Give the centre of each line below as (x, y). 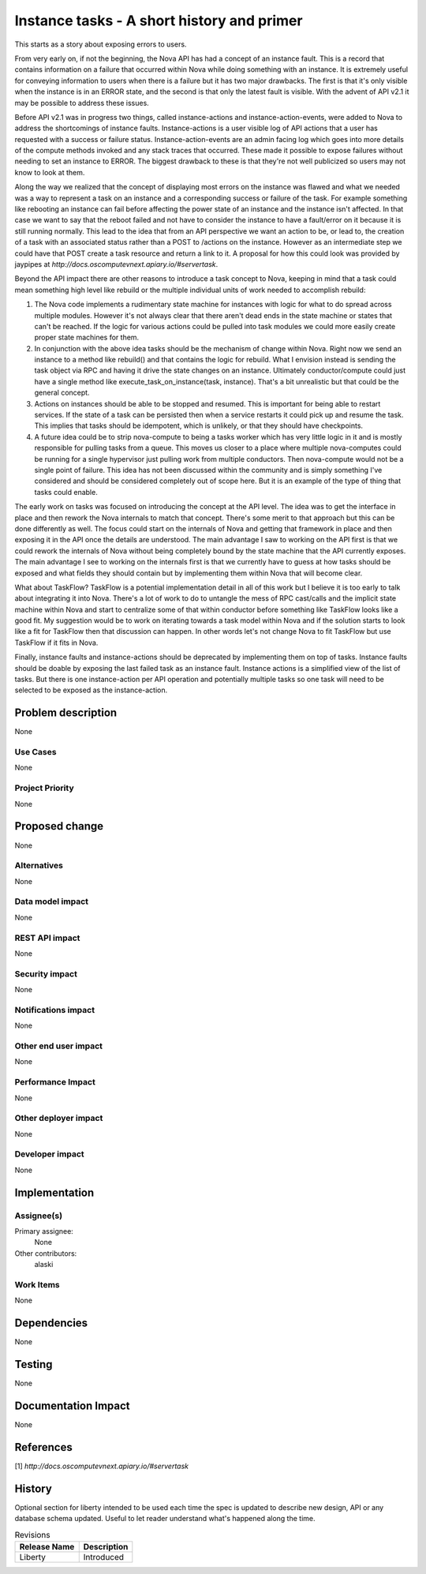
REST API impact (47, 938)
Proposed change (59, 826)
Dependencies (51, 1323)
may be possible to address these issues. (82, 103)
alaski (44, 1265)
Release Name (47, 1546)
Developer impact (49, 1154)
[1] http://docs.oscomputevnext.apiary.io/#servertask (102, 1466)
